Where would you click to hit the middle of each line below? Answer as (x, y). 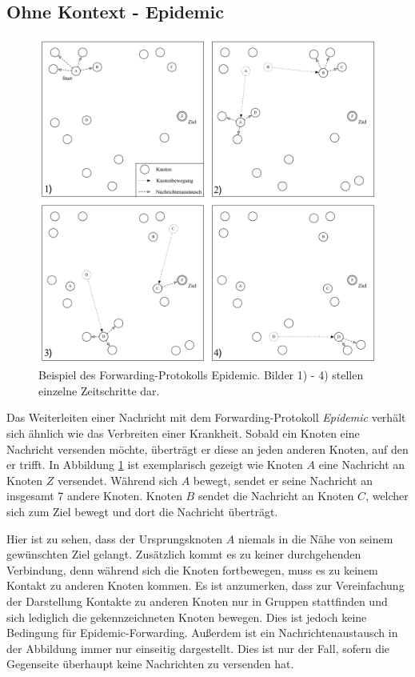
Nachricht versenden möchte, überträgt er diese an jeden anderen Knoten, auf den (207, 449)
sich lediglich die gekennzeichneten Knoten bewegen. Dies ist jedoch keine (187, 617)
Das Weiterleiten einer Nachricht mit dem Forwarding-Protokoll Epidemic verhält (206, 417)
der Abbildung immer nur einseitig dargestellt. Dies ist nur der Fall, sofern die (198, 648)
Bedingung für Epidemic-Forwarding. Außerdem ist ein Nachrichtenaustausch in (202, 633)
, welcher (387, 496)
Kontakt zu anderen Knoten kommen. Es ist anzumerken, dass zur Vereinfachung (206, 585)
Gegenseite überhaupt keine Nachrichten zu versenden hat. (150, 664)
